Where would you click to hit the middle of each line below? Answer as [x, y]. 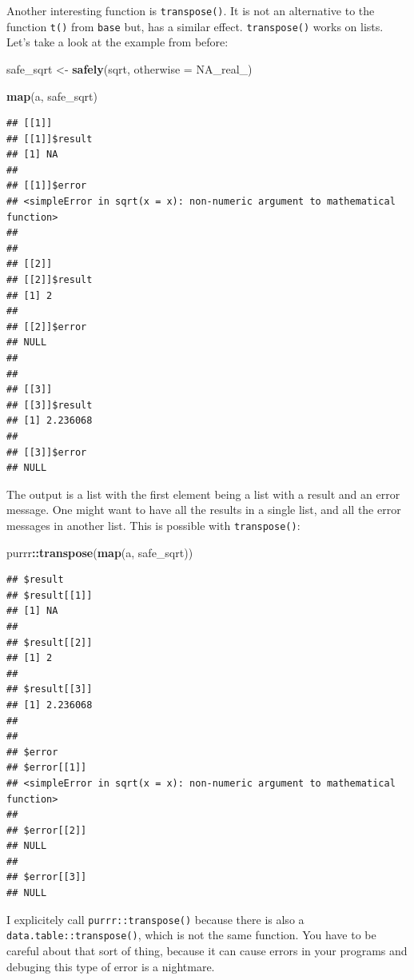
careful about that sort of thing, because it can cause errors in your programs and [207, 950]
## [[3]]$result [50, 405]
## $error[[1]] [47, 768]
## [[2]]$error [47, 327]
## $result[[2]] [50, 642]
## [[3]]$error [47, 452]
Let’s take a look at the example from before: [117, 42]
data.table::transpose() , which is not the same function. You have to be [191, 935]
